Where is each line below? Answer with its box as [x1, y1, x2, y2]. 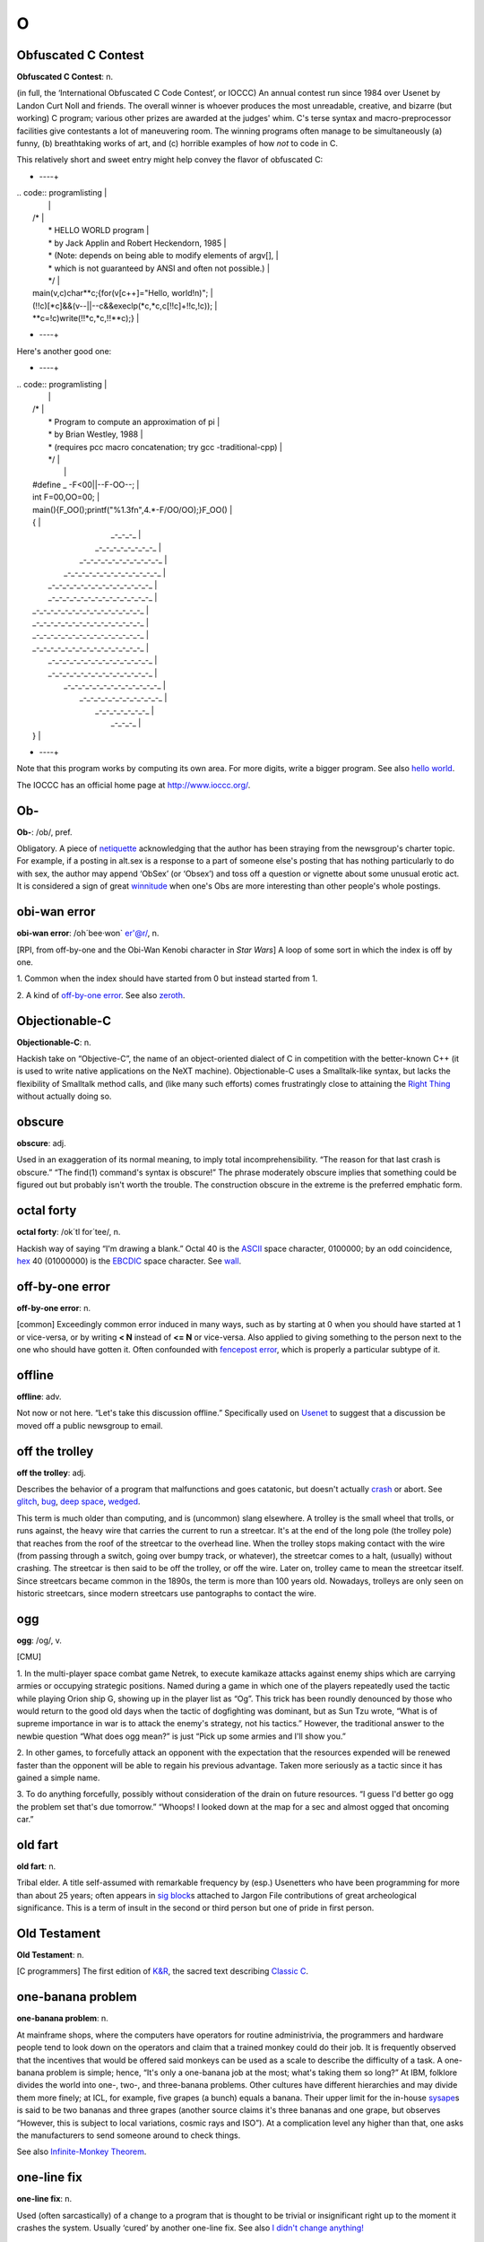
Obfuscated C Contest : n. [16, 72, 114, 83]
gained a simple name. [16, 1772, 100, 1783]
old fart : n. [16, 1861, 56, 1872]
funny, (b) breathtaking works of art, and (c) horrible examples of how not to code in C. [16, 138, 338, 149]
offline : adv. [16, 1391, 62, 1402]
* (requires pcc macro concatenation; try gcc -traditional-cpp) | [48, 441, 282, 452]
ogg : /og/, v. [16, 1635, 63, 1646]
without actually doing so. [16, 1091, 112, 1102]
